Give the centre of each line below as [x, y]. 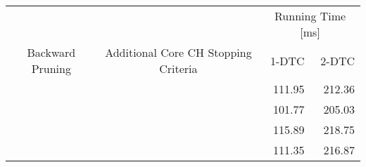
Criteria [178, 68]
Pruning [51, 68]
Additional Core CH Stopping [178, 52]
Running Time [310, 16]
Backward [51, 52]
